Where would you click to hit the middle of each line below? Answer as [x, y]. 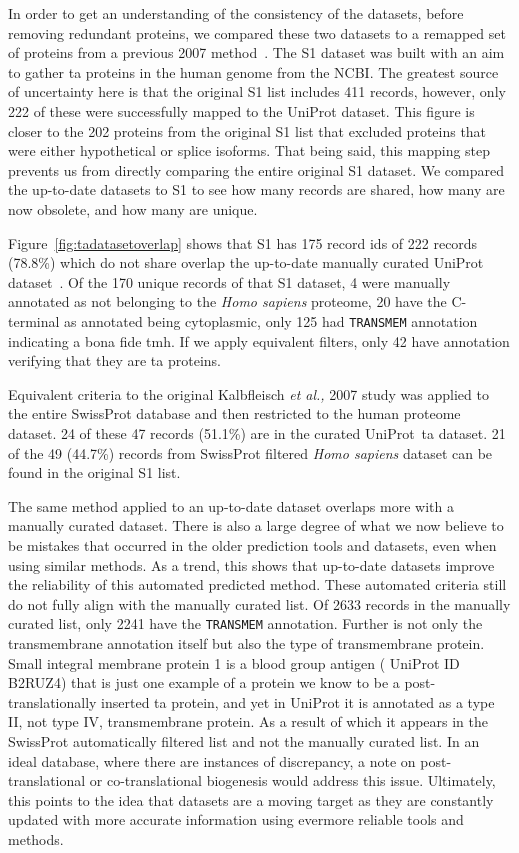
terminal [34, 320]
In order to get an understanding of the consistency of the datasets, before [236, 13]
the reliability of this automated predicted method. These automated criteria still [257, 584]
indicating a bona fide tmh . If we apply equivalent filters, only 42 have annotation [259, 340]
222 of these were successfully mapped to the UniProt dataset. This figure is [241, 110]
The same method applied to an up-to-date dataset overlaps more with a [231, 505]
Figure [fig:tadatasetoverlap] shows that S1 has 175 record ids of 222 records [243, 242]
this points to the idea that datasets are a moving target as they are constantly [251, 799]
